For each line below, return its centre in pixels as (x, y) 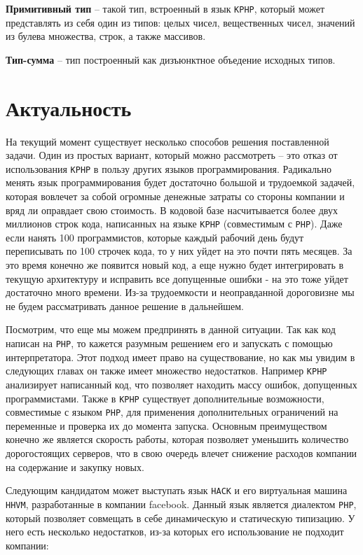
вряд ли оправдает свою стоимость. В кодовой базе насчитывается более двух (172, 210)
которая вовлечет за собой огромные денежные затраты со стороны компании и (175, 196)
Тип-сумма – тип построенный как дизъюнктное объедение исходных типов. (171, 59)
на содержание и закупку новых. (75, 466)
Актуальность (69, 107)
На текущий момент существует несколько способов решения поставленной (167, 141)
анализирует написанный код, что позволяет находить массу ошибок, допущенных (181, 384)
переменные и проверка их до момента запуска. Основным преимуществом (166, 425)
